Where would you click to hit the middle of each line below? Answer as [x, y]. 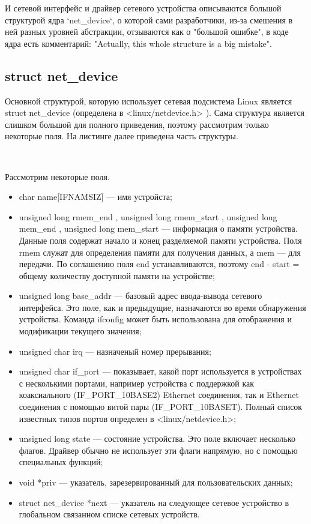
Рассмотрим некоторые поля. [57, 176]
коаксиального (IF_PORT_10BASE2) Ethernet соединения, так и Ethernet [159, 395]
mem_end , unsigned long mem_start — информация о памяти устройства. [158, 228]
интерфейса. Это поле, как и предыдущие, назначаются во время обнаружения [162, 307]
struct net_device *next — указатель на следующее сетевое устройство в [154, 502]
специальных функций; [61, 462]
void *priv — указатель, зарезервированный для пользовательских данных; [156, 482]
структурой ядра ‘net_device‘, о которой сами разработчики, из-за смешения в [149, 20]
